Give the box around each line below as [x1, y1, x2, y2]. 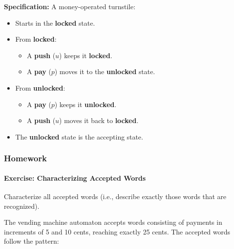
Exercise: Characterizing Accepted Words [4, 172, 146, 183]
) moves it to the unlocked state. [54, 66, 155, 77]
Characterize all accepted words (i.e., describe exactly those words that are [4, 191, 226, 201]
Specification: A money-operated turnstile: [4, 1, 136, 11]
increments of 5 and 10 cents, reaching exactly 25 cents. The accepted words [4, 226, 231, 236]
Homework [4, 152, 47, 164]
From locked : [15, 34, 57, 44]
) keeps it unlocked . [54, 99, 117, 109]
